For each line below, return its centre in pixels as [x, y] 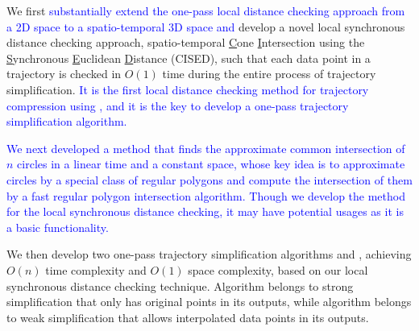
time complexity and [96, 269]
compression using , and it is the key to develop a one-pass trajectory [178, 105]
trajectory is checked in [64, 74]
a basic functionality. [58, 227]
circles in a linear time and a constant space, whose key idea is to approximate [211, 164]
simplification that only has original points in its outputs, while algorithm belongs [209, 302]
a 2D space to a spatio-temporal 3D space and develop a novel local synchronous [206, 26]
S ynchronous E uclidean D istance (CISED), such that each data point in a [189, 58]
